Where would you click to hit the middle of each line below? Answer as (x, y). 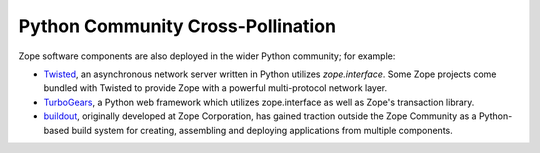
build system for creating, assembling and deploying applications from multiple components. (262, 130)
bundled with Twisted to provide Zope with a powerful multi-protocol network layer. (215, 88)
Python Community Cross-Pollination (177, 26)
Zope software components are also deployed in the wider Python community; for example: (207, 56)
